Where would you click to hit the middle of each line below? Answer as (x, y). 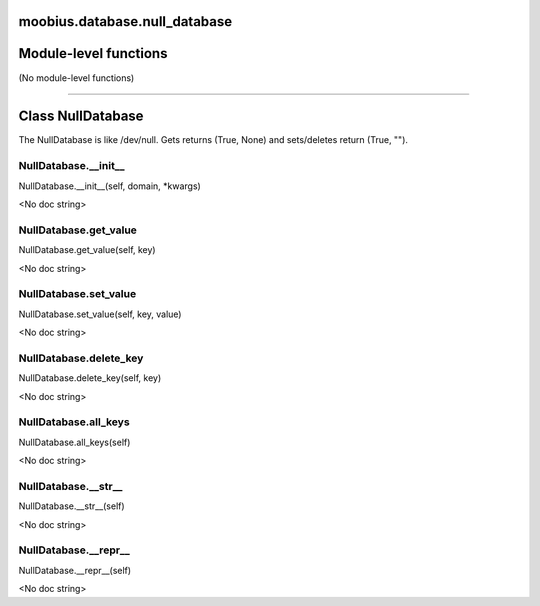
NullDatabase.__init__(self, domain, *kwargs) (110, 186)
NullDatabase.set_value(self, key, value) (100, 314)
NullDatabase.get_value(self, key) (87, 250)
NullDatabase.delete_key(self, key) (90, 378)
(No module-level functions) (76, 77)
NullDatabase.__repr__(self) (75, 570)
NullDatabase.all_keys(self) (74, 442)
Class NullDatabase (81, 116)
